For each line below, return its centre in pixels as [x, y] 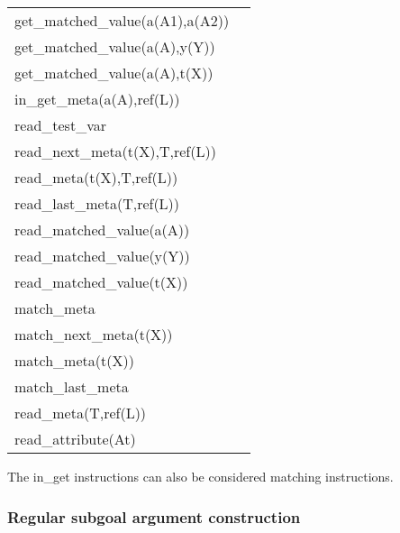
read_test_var [60, 125]
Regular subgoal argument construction [154, 516]
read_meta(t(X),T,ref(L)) [96, 177]
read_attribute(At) [75, 439]
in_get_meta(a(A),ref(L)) [97, 99]
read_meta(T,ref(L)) [81, 413]
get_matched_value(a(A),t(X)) [114, 73]
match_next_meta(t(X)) [94, 334]
